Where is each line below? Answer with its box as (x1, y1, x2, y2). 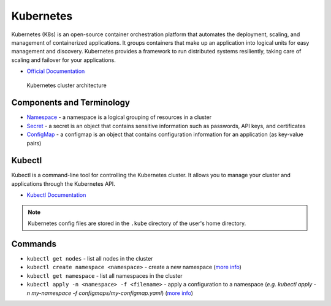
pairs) (26, 139, 42, 147)
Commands (11, 239, 57, 249)
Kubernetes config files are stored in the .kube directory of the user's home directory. (28, 220, 246, 227)
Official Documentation (26, 67, 85, 75)
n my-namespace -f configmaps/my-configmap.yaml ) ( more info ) (26, 289, 193, 297)
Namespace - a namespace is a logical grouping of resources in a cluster (26, 113, 211, 121)
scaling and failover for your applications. (11, 56, 116, 64)
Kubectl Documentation (26, 191, 86, 199)
